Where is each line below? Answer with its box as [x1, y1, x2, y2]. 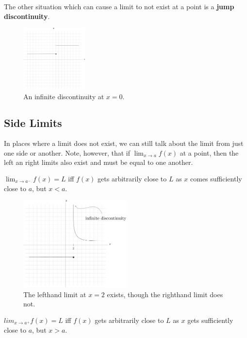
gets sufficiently [187, 315, 233, 325]
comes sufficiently [190, 173, 242, 183]
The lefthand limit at [23, 289, 86, 299]
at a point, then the [180, 147, 239, 158]
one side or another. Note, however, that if [4, 147, 130, 158]
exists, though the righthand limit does [107, 289, 223, 299]
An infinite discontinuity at [23, 91, 104, 102]
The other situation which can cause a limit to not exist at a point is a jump [4, 1, 234, 11]
